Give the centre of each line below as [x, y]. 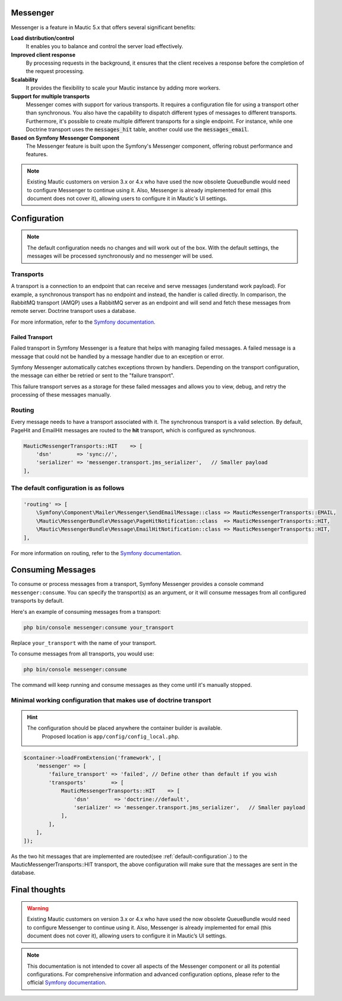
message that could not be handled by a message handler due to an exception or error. [118, 356]
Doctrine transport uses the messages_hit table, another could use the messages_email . [137, 129]
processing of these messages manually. [61, 395]
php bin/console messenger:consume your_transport [99, 627]
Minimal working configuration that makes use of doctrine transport [111, 700]
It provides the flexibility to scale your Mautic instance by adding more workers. [123, 88]
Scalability [24, 80]
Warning [38, 908]
